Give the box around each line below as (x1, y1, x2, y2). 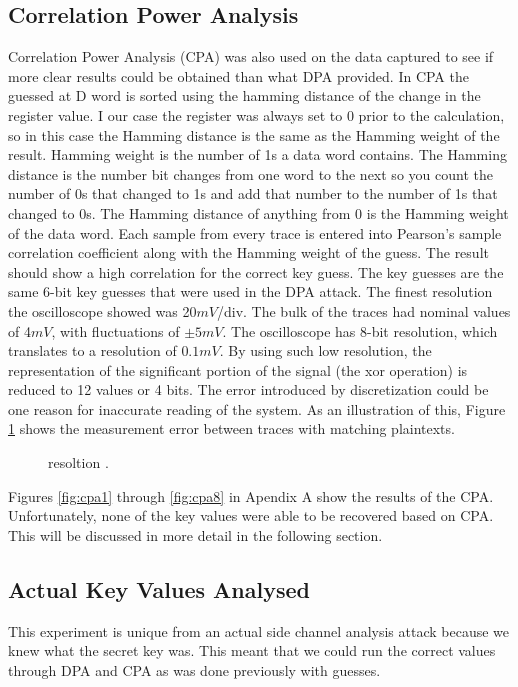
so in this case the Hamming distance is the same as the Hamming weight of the (8, 124, 500, 145)
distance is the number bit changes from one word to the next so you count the (8, 163, 493, 184)
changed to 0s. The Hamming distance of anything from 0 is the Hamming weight (8, 202, 509, 223)
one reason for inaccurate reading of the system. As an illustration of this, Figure (8, 398, 506, 419)
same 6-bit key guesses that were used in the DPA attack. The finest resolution (8, 281, 493, 302)
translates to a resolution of (8, 340, 177, 361)
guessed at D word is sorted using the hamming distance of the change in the (8, 85, 481, 106)
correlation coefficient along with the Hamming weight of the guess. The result (8, 242, 489, 263)
